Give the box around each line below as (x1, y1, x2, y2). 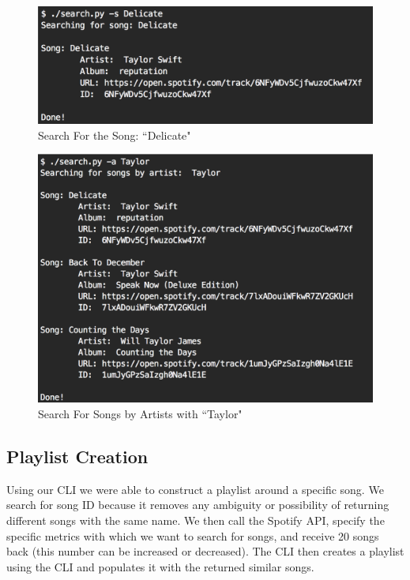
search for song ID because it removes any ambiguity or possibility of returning (6, 496, 389, 513)
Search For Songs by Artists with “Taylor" (38, 405, 243, 421)
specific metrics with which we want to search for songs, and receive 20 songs (6, 527, 379, 544)
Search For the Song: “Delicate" (38, 126, 191, 143)
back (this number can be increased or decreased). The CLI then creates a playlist (6, 543, 404, 559)
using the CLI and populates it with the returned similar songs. (6, 558, 314, 574)
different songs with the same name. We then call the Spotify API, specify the (6, 511, 385, 528)
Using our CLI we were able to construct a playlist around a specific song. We (6, 481, 384, 497)
